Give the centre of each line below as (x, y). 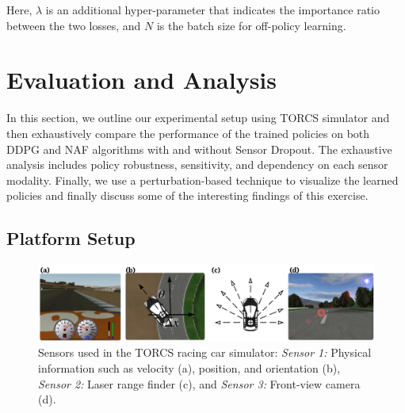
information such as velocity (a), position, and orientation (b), (189, 367)
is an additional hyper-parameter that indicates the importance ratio (212, 10)
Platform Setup (71, 238)
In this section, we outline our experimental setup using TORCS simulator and (198, 118)
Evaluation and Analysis (141, 80)
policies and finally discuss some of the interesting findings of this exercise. (187, 195)
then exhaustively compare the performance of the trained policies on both (188, 133)
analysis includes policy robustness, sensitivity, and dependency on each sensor (197, 164)
